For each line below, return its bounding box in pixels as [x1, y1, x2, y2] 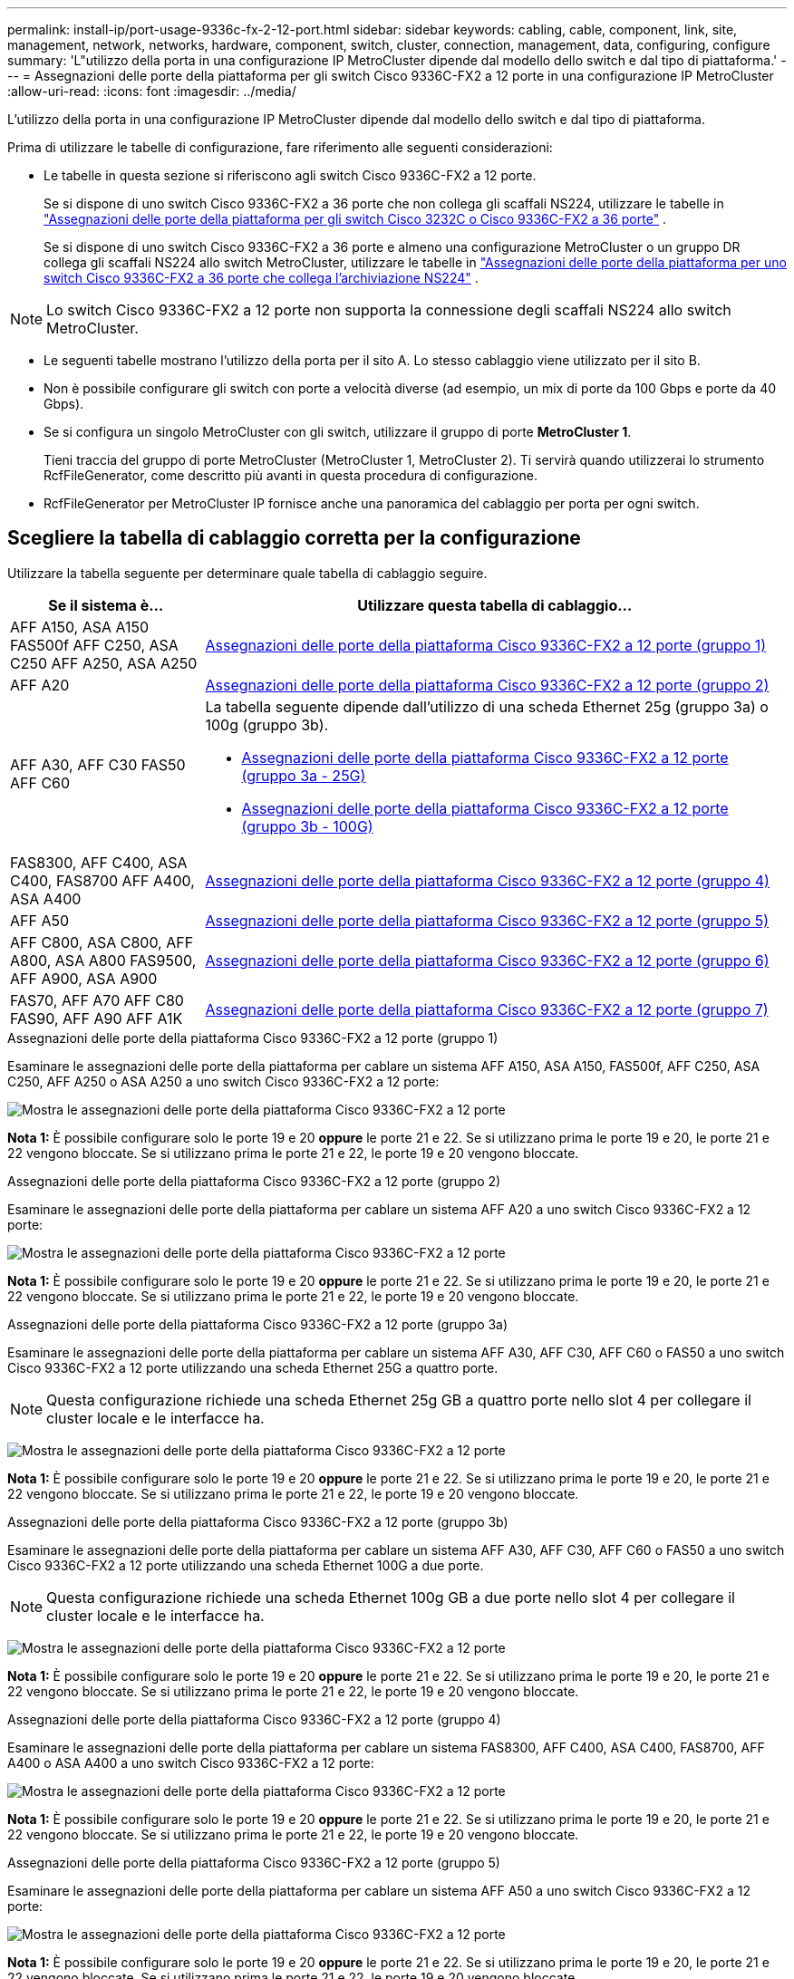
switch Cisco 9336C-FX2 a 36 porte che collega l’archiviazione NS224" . [44, 270, 479, 285]
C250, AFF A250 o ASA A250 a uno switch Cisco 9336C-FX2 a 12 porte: [7, 1073, 440, 1089]
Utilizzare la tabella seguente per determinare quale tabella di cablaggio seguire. [7, 565, 488, 581]
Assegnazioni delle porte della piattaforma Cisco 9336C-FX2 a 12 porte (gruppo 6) [205, 951, 770, 970]
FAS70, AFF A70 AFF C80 [10, 990, 184, 1009]
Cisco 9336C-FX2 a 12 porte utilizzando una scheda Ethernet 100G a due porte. [7, 1557, 484, 1573]
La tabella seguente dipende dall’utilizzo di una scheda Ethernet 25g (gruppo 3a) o [205, 697, 769, 716]
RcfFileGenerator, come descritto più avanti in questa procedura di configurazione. [44, 468, 537, 483]
